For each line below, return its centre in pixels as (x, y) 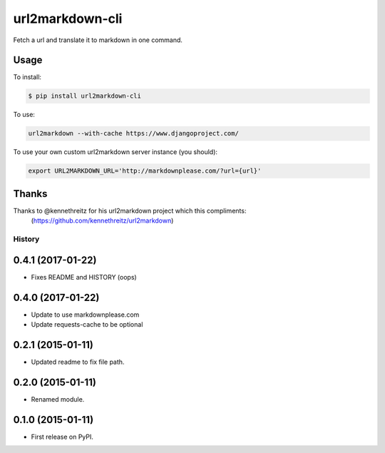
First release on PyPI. (62, 437)
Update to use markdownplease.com (85, 315)
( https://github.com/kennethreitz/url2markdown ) (102, 220)
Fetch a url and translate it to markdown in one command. (98, 40)
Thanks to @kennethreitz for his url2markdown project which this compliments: (130, 210)
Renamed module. (58, 399)
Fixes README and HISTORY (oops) (84, 277)
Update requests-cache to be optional (87, 325)
